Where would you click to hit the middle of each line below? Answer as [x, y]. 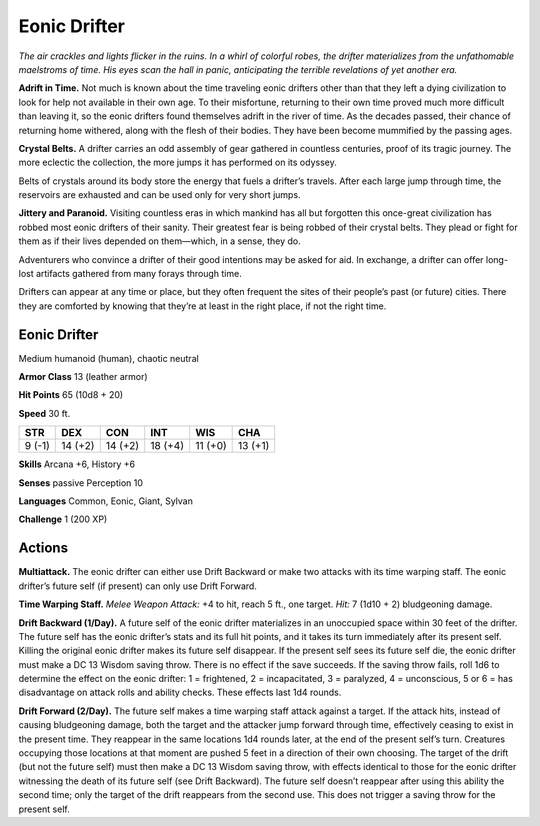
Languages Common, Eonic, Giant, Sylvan [106, 501]
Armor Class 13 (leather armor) [83, 377]
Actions [43, 548]
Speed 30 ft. [44, 413]
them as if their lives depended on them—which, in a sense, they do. [159, 241]
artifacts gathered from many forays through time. [138, 274]
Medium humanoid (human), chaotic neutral [108, 358]
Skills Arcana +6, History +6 [76, 464]
